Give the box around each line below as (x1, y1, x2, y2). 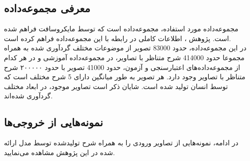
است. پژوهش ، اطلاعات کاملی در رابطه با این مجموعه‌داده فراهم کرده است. (4, 33, 231, 43)
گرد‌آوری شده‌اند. (4, 91, 53, 101)
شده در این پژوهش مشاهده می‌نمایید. (4, 147, 115, 157)
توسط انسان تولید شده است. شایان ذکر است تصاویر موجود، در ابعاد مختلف (4, 81, 228, 91)
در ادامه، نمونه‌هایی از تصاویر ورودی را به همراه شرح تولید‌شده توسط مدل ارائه (4, 138, 239, 148)
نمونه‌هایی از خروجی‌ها (4, 115, 103, 130)
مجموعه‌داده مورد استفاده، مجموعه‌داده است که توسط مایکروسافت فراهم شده (4, 23, 239, 34)
